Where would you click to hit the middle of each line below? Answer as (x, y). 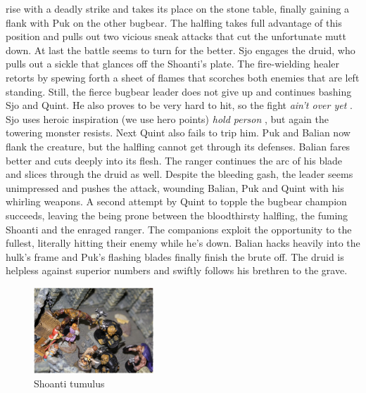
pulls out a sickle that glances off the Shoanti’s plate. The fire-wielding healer (173, 64)
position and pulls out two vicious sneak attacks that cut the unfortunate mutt (176, 36)
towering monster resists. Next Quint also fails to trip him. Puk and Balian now (178, 133)
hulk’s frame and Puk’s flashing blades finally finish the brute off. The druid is (175, 256)
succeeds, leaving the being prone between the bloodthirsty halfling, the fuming (177, 215)
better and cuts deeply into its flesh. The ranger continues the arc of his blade (174, 160)
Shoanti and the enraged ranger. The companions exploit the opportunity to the (179, 229)
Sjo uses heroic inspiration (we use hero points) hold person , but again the (168, 118)
